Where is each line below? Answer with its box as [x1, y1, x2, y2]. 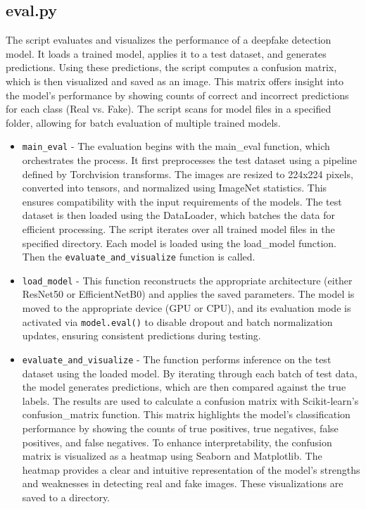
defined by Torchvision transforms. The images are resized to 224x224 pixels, [22, 166, 353, 181]
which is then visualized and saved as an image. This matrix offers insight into [6, 73, 344, 88]
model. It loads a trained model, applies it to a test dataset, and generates [6, 46, 327, 61]
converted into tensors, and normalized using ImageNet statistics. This [22, 180, 327, 195]
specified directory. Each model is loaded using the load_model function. [22, 235, 337, 250]
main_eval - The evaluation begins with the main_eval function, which [22, 139, 330, 153]
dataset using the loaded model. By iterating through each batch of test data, [22, 365, 358, 380]
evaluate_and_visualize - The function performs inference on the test [22, 351, 332, 366]
